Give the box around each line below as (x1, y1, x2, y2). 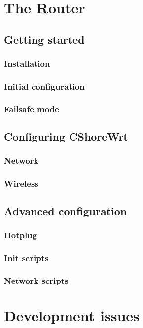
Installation (4, 57, 50, 70)
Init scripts (4, 251, 49, 264)
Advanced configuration (4, 203, 127, 218)
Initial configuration (4, 80, 85, 92)
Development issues (4, 305, 140, 325)
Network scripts (4, 274, 69, 286)
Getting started (4, 31, 85, 47)
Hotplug (4, 229, 37, 241)
